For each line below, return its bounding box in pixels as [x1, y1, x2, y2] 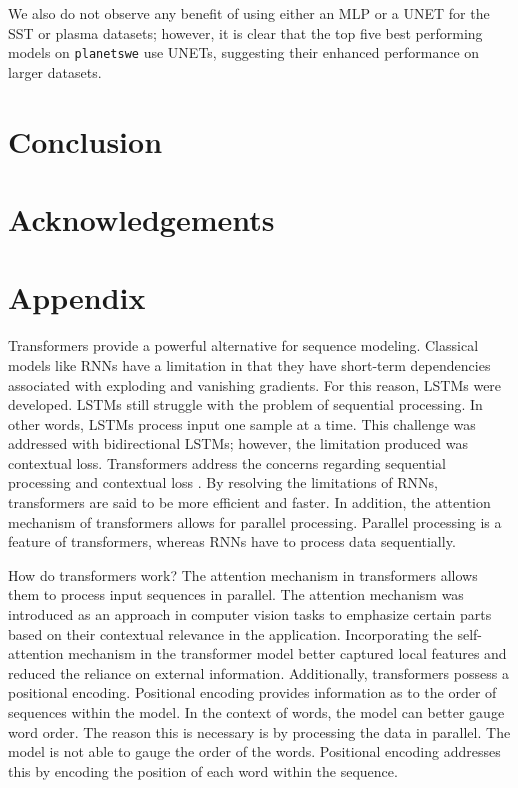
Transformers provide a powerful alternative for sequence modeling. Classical [8, 335, 479, 356]
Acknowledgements [8, 199, 275, 239]
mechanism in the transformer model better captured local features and [68, 643, 507, 664]
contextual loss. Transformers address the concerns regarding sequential [8, 452, 446, 473]
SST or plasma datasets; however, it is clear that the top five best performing [8, 22, 483, 43]
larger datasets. [8, 61, 102, 82]
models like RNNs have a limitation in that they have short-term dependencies [8, 354, 491, 375]
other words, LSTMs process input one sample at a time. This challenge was [8, 413, 476, 434]
